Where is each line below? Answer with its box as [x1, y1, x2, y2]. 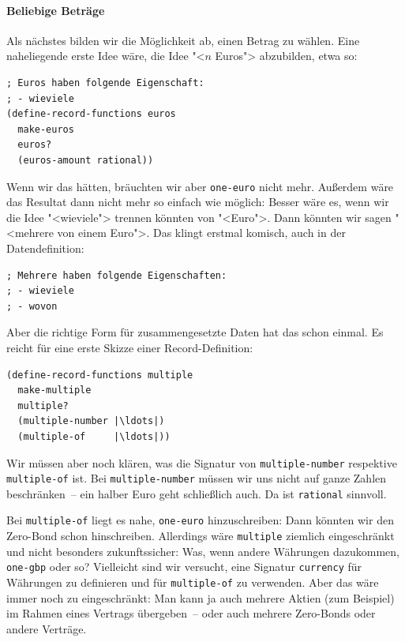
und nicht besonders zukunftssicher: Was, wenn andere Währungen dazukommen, [6, 543, 399, 559]
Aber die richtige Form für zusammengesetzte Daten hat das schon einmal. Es [6, 324, 384, 340]
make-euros [17, 123, 74, 135]
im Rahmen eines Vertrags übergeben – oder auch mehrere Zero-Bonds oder [6, 605, 376, 621]
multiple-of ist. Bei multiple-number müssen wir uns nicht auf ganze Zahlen [6, 470, 387, 486]
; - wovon [6, 300, 58, 312]
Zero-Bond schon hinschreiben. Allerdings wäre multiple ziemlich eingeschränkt [6, 527, 395, 544]
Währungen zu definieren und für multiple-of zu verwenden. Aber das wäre [6, 574, 379, 591]
